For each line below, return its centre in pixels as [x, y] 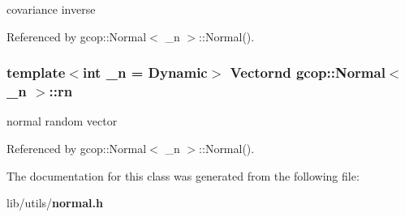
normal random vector [62, 121]
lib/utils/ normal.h [55, 203]
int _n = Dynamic [145, 72]
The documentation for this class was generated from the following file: [183, 175]
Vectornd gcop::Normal [308, 72]
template [36, 72]
